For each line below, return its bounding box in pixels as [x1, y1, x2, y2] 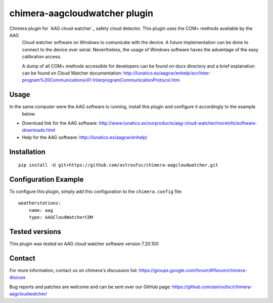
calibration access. [22, 54, 62, 60]
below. [22, 110, 36, 117]
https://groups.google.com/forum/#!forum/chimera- [139, 268, 247, 274]
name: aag [28, 207, 53, 213]
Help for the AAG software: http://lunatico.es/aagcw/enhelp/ [22, 134, 148, 140]
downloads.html [22, 127, 56, 133]
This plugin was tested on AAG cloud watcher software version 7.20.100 [9, 241, 159, 247]
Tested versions [9, 228, 62, 236]
